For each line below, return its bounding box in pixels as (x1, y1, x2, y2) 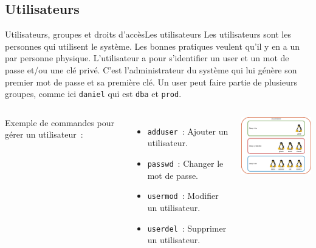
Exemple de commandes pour (5, 116, 114, 129)
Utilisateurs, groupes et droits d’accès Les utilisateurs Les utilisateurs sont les (5, 28, 291, 41)
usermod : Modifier (147, 189, 219, 202)
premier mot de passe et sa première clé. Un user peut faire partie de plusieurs (5, 75, 297, 88)
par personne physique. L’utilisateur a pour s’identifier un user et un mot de (5, 52, 289, 64)
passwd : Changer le (147, 157, 224, 170)
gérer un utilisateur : (5, 128, 83, 141)
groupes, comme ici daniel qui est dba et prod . (5, 87, 182, 100)
